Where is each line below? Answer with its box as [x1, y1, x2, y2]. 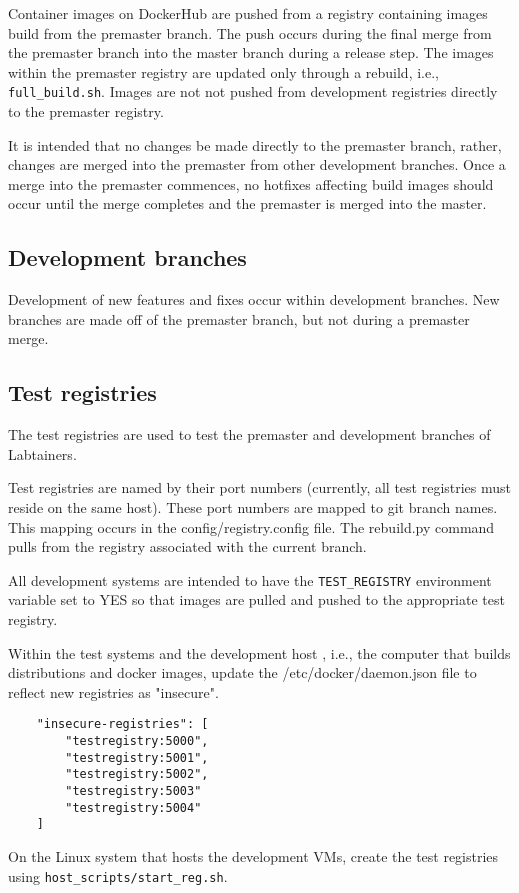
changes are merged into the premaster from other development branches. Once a [8, 154, 506, 175]
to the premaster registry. [8, 101, 164, 122]
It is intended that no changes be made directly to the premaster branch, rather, [8, 134, 502, 155]
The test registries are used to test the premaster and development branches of [8, 424, 491, 445]
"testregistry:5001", [65, 750, 209, 765]
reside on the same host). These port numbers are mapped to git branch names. [8, 496, 498, 517]
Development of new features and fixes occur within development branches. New [8, 289, 500, 310]
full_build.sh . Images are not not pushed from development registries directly [8, 81, 498, 102]
